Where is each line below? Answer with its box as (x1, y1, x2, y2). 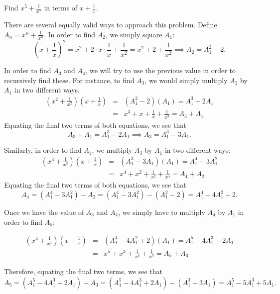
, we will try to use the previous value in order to (85, 65, 236, 76)
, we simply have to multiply (118, 207, 205, 217)
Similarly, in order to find (4, 145, 82, 155)
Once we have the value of (4, 207, 84, 217)
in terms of (44, 2, 78, 12)
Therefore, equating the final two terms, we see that (4, 266, 162, 276)
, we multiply (92, 145, 133, 155)
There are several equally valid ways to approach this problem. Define (4, 19, 217, 30)
